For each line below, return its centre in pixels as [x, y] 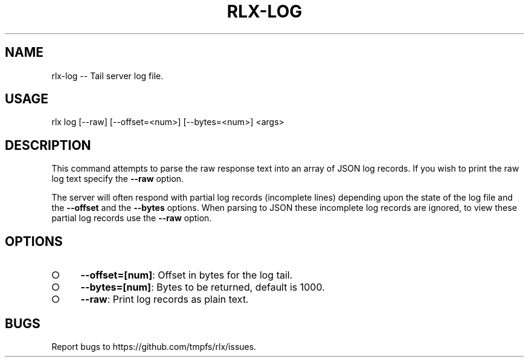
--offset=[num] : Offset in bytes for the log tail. [187, 275]
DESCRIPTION [48, 145]
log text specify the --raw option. [118, 179]
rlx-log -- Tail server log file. [107, 76]
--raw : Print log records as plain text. [165, 299]
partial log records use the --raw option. [132, 218]
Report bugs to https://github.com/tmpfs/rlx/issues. [154, 346]
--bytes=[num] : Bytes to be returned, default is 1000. [203, 287]
